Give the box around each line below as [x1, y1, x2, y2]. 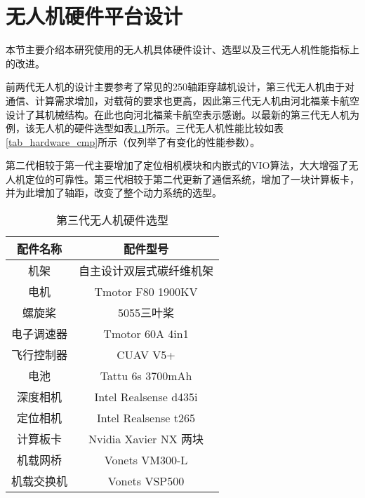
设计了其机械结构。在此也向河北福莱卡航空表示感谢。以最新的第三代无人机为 [6, 107, 359, 121]
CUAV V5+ [117, 346, 175, 363]
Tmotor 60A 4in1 [103, 325, 189, 342]
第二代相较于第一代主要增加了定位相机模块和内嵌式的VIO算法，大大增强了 [6, 158, 349, 173]
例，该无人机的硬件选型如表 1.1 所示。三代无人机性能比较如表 [6, 121, 284, 135]
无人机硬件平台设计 [6, 1, 183, 30]
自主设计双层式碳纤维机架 [79, 262, 214, 279]
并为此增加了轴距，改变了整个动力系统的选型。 [6, 185, 222, 200]
